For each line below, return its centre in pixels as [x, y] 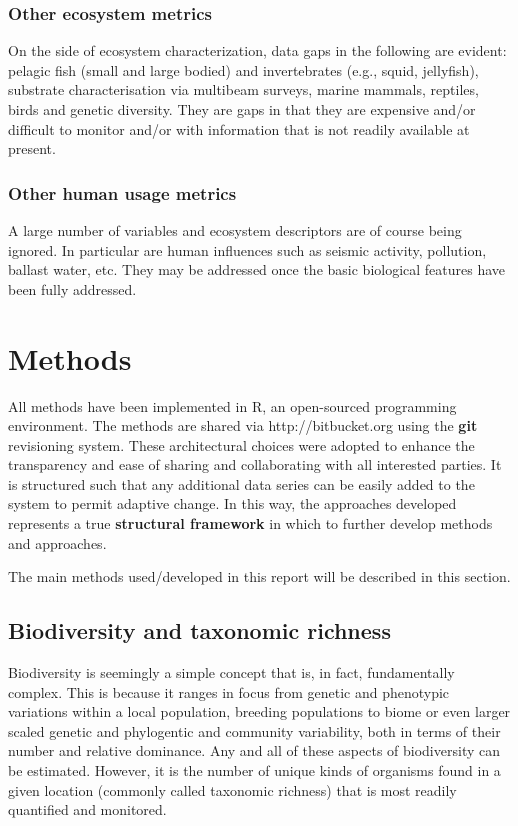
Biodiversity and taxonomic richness [199, 630]
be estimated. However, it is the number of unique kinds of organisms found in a [254, 770]
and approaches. [57, 542]
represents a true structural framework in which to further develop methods [250, 523]
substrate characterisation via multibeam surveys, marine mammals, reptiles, [243, 89]
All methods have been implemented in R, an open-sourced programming [232, 405]
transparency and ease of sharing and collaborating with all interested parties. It [255, 464]
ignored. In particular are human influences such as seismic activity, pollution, [247, 249]
